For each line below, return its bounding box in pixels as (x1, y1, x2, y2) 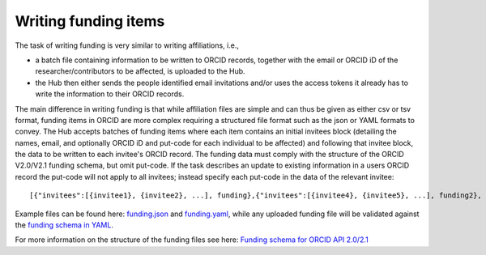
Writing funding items (15, 12, 165, 30)
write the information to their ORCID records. (35, 89, 185, 99)
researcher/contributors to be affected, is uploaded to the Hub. (35, 66, 246, 76)
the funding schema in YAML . (15, 220, 113, 230)
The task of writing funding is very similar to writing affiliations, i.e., (15, 40, 239, 50)
